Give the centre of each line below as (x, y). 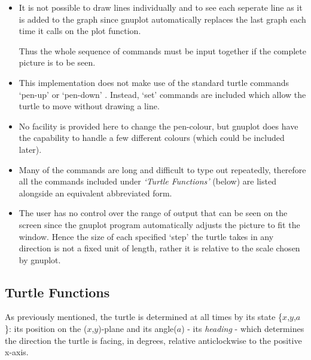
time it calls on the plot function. (80, 31)
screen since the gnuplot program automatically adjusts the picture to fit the (159, 224)
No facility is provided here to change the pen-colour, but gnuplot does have (158, 126)
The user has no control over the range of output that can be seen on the (153, 213)
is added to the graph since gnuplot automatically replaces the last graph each (162, 19)
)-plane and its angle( (138, 329)
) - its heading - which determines (243, 329)
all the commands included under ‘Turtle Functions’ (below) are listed (147, 181)
